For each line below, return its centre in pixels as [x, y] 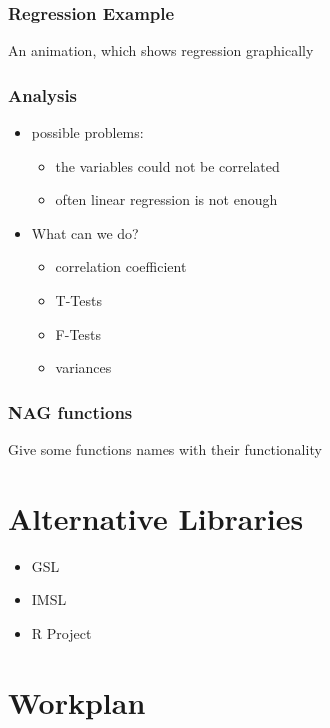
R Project [61, 632]
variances [83, 367]
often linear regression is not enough [166, 199]
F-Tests [78, 333]
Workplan [77, 701]
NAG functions [70, 411]
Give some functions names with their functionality [165, 449]
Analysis [43, 94]
